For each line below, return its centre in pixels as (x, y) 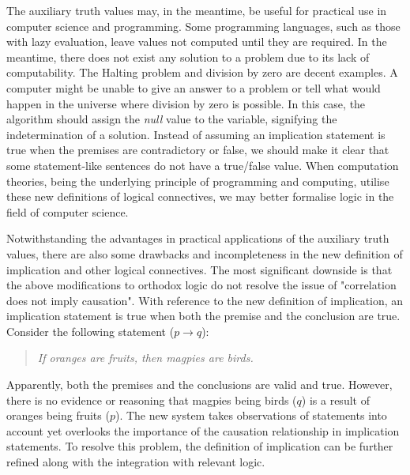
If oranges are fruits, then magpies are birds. (145, 358)
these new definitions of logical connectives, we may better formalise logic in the (200, 196)
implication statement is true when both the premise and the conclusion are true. (203, 316)
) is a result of (335, 400)
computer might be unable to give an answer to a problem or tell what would (194, 87)
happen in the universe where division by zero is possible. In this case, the (186, 103)
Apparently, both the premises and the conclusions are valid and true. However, (199, 385)
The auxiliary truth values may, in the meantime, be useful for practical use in (197, 10)
